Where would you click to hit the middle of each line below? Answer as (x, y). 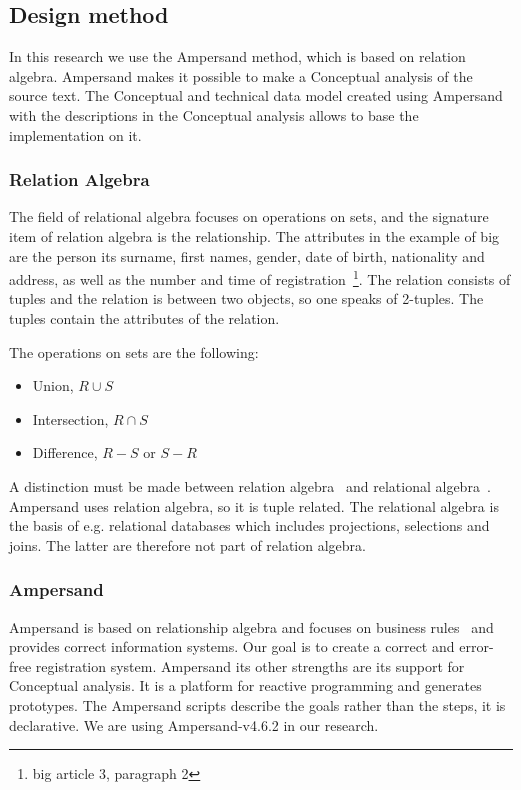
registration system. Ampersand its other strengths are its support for (250, 665)
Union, (53, 385)
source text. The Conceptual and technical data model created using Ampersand (256, 95)
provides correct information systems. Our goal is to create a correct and (232, 646)
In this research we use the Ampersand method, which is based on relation (237, 56)
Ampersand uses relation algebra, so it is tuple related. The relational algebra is (254, 505)
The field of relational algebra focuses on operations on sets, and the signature (249, 216)
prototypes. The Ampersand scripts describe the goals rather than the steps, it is (257, 704)
